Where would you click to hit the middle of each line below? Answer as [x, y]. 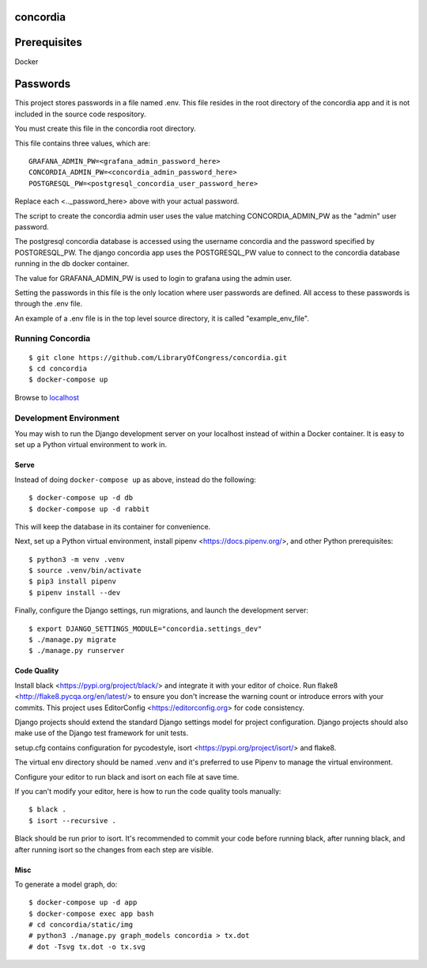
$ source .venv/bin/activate [85, 571]
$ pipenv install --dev [75, 592]
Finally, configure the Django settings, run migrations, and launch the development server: [161, 610]
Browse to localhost [47, 397]
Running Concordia [53, 339]
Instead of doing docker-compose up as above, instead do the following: [135, 480]
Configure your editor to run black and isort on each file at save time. [127, 776]
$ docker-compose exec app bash [91, 913]
